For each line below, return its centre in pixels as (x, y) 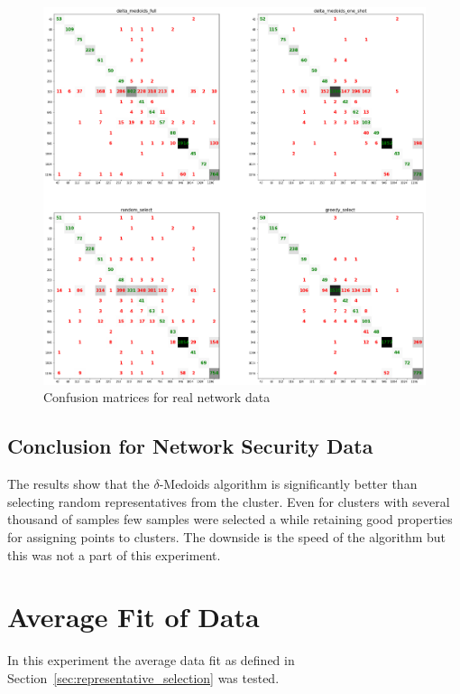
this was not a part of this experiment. (114, 554)
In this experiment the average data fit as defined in (151, 660)
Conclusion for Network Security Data (190, 446)
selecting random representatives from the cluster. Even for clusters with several (229, 501)
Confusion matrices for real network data (157, 397)
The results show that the (78, 484)
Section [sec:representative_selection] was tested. (143, 677)
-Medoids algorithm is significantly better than (288, 484)
